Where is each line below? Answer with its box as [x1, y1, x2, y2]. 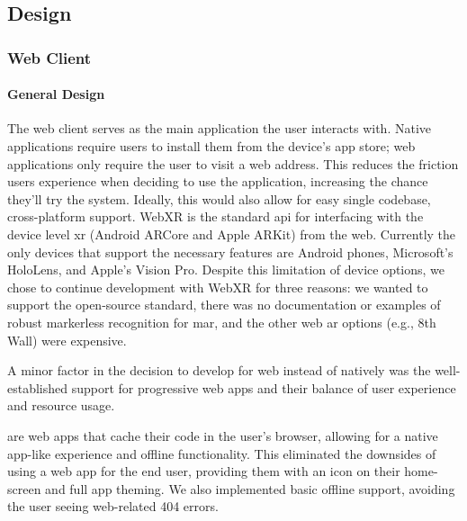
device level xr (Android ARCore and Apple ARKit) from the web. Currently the [7, 224, 456, 243]
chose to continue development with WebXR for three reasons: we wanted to [7, 277, 428, 296]
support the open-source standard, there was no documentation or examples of [7, 295, 441, 314]
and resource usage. [7, 396, 115, 415]
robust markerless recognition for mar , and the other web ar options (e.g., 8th [7, 312, 436, 331]
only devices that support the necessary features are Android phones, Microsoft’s [7, 242, 454, 261]
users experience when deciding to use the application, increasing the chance [7, 172, 428, 191]
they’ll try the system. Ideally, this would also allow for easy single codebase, [7, 189, 431, 208]
